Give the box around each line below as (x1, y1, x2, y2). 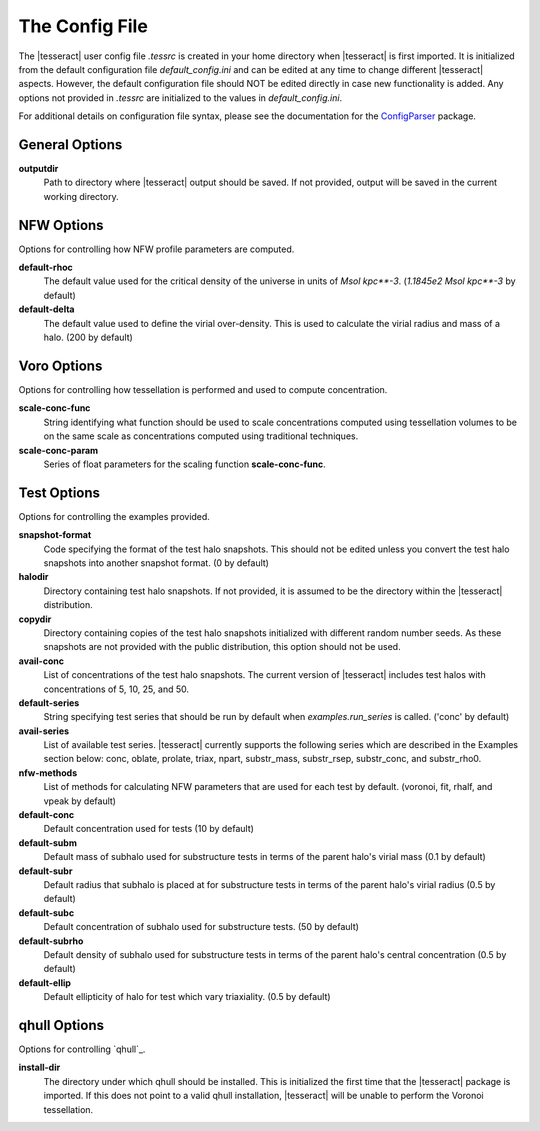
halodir (18, 571, 49, 583)
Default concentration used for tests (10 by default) (43, 823, 255, 835)
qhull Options (18, 1016, 105, 1034)
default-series (18, 696, 80, 709)
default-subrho (18, 935, 84, 947)
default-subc (18, 906, 75, 919)
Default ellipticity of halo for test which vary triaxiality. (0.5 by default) (43, 991, 331, 1003)
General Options (18, 136, 123, 153)
